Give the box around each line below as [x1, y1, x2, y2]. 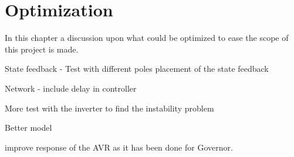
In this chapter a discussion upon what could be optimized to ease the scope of [5, 32, 289, 44]
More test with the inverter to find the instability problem [5, 102, 214, 114]
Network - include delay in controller [5, 82, 137, 94]
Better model [5, 121, 52, 134]
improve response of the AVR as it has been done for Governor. [5, 141, 233, 153]
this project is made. [5, 43, 79, 55]
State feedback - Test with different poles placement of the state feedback [5, 62, 269, 75]
